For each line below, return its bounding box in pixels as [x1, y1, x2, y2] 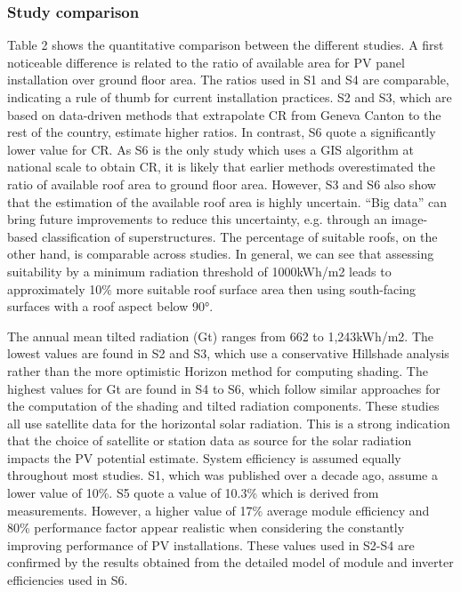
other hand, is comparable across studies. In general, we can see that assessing [7, 244, 434, 263]
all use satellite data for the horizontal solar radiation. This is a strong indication [7, 413, 450, 432]
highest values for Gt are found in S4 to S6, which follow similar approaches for [7, 379, 441, 397]
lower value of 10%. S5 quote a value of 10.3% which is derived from [7, 484, 379, 502]
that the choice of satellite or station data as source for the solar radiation [7, 431, 412, 450]
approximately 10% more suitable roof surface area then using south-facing [7, 279, 417, 298]
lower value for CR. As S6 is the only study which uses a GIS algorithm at [7, 140, 414, 158]
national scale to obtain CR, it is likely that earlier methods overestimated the [7, 157, 435, 176]
